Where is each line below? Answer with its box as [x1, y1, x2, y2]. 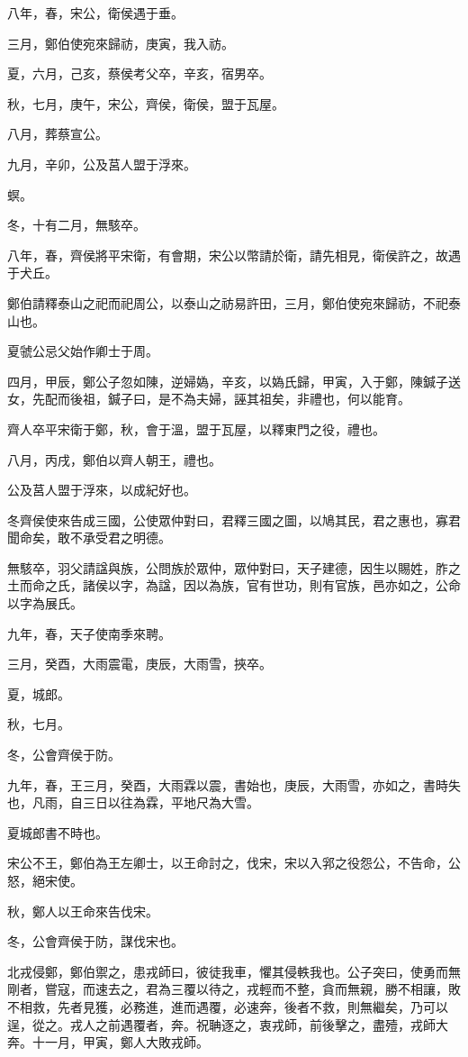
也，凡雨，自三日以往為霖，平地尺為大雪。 [7, 793, 259, 812]
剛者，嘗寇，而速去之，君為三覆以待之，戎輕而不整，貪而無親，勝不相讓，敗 [7, 980, 461, 998]
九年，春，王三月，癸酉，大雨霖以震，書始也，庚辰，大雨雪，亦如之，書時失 [7, 775, 461, 794]
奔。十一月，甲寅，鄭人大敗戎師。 [7, 1033, 209, 1052]
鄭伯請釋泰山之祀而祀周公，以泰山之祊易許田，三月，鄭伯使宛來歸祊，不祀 [7, 293, 448, 312]
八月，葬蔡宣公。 [7, 124, 108, 143]
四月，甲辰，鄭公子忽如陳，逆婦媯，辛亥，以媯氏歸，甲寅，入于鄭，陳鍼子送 [7, 371, 461, 390]
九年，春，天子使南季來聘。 [7, 624, 171, 642]
